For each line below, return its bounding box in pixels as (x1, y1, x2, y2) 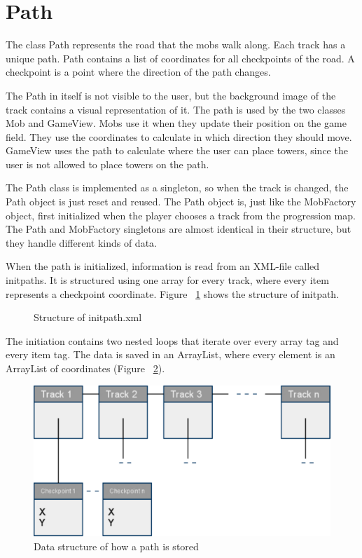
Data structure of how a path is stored (34, 538, 199, 553)
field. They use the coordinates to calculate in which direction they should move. (6, 129, 352, 144)
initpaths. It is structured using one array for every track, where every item (6, 273, 329, 287)
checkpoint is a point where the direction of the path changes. (6, 64, 271, 79)
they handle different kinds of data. (6, 235, 157, 250)
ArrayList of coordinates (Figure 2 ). (6, 361, 165, 375)
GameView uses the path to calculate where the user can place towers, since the (6, 143, 348, 158)
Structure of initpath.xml (34, 310, 142, 325)
